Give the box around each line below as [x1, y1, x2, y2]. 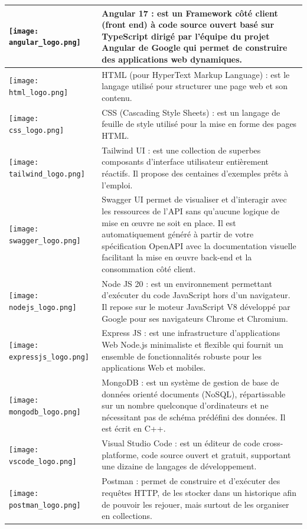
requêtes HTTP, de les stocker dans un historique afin [102, 486, 297, 498]
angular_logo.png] [9, 38, 81, 47]
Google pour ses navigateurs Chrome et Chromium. [102, 312, 288, 324]
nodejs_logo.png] [9, 303, 77, 312]
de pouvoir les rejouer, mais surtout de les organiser [102, 498, 289, 510]
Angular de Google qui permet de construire [102, 41, 288, 54]
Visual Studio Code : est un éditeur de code [102, 437, 260, 449]
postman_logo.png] [9, 501, 81, 510]
